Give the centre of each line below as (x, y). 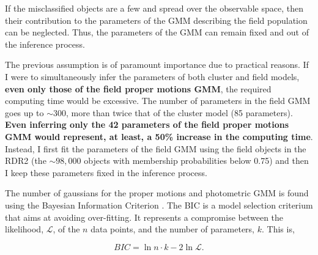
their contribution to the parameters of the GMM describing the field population (156, 20)
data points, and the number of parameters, (173, 229)
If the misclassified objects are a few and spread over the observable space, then (154, 8)
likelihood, (24, 229)
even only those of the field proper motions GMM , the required (138, 88)
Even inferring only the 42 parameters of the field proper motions (147, 124)
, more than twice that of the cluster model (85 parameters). (179, 112)
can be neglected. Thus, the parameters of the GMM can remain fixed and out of (157, 32)
